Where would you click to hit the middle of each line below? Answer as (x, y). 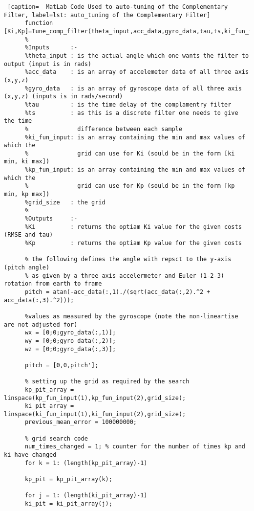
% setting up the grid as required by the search (107, 382)
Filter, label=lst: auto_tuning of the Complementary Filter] (107, 15)
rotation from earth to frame (53, 284)
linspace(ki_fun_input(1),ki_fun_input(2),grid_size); (95, 414)
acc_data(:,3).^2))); (39, 300)
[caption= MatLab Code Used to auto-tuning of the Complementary (118, 7)
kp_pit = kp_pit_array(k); (68, 479)
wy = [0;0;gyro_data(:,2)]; (70, 341)
